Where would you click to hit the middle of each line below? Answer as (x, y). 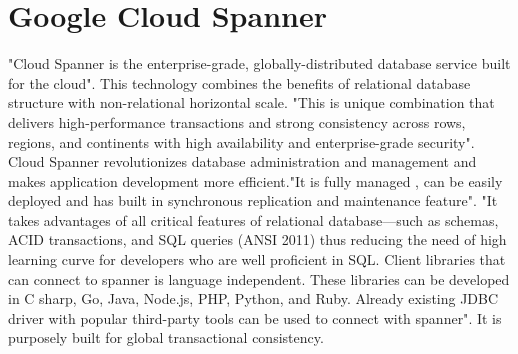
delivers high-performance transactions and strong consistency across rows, (237, 121)
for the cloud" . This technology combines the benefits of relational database (239, 82)
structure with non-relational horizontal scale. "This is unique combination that (251, 102)
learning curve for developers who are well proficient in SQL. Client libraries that (257, 259)
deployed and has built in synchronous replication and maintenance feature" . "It (253, 200)
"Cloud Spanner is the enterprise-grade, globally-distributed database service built (259, 63)
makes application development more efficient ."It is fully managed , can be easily (255, 180)
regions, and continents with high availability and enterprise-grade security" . (241, 141)
